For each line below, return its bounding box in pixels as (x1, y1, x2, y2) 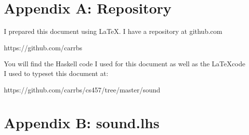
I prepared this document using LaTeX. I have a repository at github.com (4, 26, 222, 36)
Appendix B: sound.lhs (4, 113, 160, 133)
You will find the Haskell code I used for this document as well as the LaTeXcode (4, 59, 246, 69)
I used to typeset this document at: (4, 68, 108, 78)
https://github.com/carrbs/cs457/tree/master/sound (4, 84, 161, 94)
